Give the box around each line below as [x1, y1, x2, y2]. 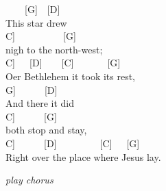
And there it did [5, 96, 75, 110]
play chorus [5, 173, 54, 187]
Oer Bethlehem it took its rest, [5, 68, 136, 83]
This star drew [5, 15, 67, 29]
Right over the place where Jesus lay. [5, 149, 161, 164]
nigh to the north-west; [5, 42, 103, 56]
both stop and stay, [5, 123, 87, 137]
